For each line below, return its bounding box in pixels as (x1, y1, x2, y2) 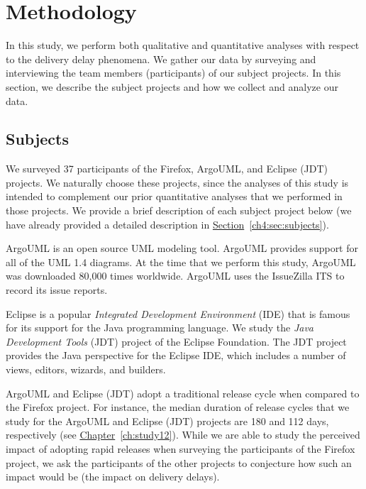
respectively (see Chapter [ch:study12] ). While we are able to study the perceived (6, 427, 360, 442)
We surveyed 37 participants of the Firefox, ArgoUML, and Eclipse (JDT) (6, 161, 328, 176)
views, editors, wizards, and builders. (6, 362, 166, 377)
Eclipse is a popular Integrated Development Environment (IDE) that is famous (6, 306, 350, 321)
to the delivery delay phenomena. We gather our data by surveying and (6, 51, 316, 66)
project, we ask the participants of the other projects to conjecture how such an (6, 455, 352, 470)
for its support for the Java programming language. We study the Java (6, 320, 314, 335)
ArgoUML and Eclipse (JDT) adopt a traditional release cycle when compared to (6, 385, 360, 400)
